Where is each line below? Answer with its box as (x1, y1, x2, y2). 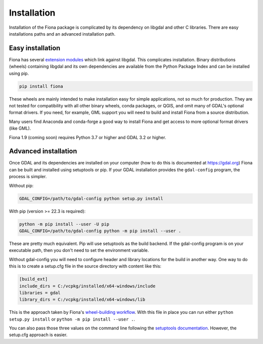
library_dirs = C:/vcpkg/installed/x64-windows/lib (19, 297, 146, 303)
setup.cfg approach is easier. (9, 332, 68, 338)
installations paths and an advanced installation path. (9, 31, 115, 37)
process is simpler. (9, 174, 47, 180)
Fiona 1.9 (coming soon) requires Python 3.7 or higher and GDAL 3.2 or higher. (9, 134, 167, 140)
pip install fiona (19, 83, 63, 89)
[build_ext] (19, 276, 48, 282)
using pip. (9, 70, 29, 76)
